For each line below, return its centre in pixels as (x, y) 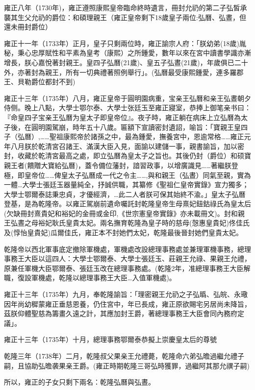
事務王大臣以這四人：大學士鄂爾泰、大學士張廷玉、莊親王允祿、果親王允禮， (127, 258)
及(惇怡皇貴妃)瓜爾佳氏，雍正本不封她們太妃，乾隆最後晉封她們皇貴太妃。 (123, 232)
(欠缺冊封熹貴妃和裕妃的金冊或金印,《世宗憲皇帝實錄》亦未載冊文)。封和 (121, 213)
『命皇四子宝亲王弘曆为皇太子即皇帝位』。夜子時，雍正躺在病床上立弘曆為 (122, 117)
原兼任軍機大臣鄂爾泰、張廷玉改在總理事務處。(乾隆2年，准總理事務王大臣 (124, 268)
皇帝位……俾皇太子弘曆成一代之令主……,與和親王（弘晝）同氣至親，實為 (138, 175)
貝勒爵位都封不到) (46, 82)
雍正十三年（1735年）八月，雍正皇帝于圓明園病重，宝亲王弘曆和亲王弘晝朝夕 (127, 98)
